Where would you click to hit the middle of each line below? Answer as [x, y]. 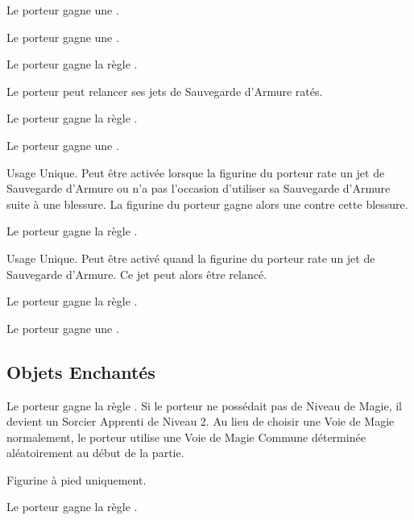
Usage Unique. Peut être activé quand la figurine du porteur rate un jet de [191, 258]
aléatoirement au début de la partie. [95, 453]
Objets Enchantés [81, 371]
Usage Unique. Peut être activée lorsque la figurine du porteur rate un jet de [196, 172]
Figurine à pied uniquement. [77, 479]
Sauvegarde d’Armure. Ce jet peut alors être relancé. [137, 274]
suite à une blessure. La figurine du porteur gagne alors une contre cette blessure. [207, 204]
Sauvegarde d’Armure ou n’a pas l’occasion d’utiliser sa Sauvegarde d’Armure [199, 188]
